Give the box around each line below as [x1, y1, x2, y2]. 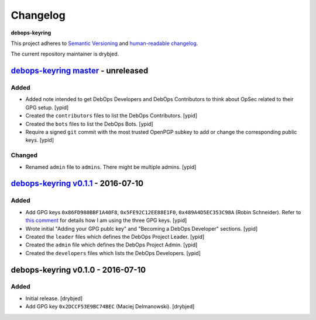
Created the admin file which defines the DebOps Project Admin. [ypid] [25, 241, 198, 248]
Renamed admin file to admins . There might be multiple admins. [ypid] [25, 164, 197, 171]
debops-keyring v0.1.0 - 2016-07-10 [11, 265, 146, 274]
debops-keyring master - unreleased [11, 66, 149, 76]
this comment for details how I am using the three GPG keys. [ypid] [25, 217, 187, 224]
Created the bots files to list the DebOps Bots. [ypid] [25, 120, 153, 127]
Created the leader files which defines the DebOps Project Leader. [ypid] [25, 233, 205, 240]
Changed [11, 151, 38, 159]
